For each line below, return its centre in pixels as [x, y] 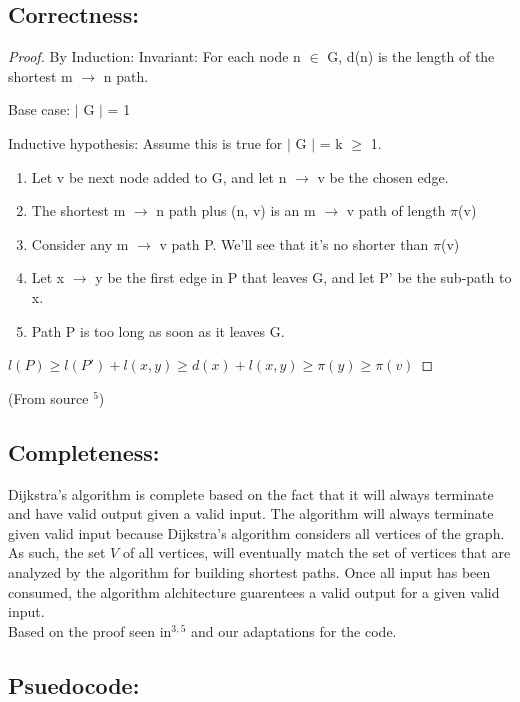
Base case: [39, 109]
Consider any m [80, 243]
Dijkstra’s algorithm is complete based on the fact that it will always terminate [251, 493]
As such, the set [57, 552]
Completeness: [84, 451]
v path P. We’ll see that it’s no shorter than [294, 243]
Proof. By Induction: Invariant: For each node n [154, 56]
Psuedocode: [74, 684]
